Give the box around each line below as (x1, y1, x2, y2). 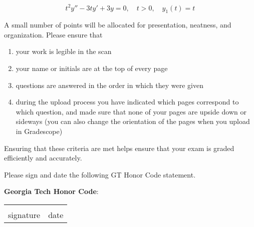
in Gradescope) (16, 126, 63, 136)
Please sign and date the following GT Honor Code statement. (4, 169, 196, 179)
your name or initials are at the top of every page (16, 63, 168, 73)
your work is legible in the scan (16, 46, 112, 56)
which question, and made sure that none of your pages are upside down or (16, 106, 246, 116)
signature (8, 209, 41, 221)
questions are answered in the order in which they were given (16, 79, 203, 90)
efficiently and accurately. (4, 152, 82, 163)
